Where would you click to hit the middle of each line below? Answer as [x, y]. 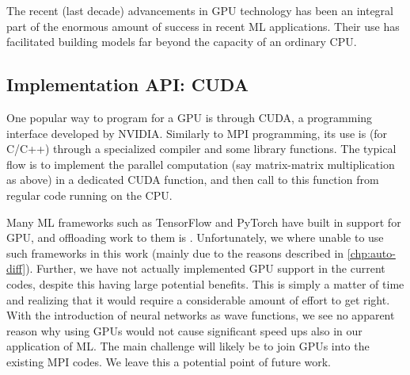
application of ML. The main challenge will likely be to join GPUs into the [188, 346]
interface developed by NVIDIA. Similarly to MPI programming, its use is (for [197, 133]
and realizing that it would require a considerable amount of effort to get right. [198, 299]
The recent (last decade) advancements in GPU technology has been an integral [200, 10]
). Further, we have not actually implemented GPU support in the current [205, 268]
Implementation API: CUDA [127, 84]
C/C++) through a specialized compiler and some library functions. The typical [201, 149]
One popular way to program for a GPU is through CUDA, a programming [190, 117]
